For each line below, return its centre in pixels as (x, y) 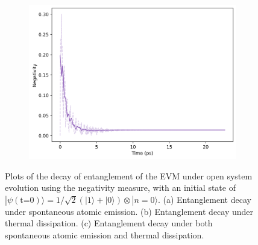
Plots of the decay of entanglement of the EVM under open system (129, 175)
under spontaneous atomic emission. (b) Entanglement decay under (129, 211)
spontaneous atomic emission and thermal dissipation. (105, 234)
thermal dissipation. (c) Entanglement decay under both (109, 223)
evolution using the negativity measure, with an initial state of (120, 188)
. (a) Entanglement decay (204, 199)
